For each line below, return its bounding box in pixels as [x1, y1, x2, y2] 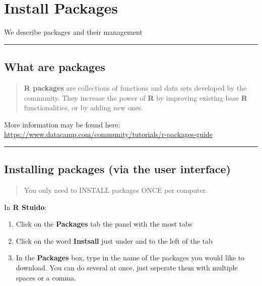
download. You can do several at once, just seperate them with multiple [16, 262, 238, 273]
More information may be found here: [4, 119, 120, 129]
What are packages [4, 59, 105, 75]
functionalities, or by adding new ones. [24, 102, 144, 113]
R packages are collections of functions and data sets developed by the [24, 82, 247, 93]
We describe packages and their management [4, 27, 143, 37]
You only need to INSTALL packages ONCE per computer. [24, 185, 208, 195]
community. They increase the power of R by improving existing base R [24, 92, 247, 103]
